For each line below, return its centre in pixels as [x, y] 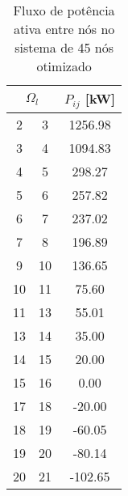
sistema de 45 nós [64, 47]
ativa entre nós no [64, 29]
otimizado [64, 66]
